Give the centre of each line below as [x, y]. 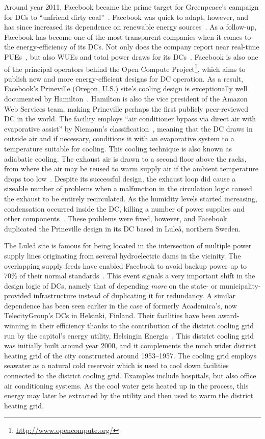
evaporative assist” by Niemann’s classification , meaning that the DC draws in [128, 128]
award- [229, 315]
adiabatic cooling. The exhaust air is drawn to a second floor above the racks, [125, 158]
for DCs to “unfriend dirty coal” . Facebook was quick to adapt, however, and [126, 17]
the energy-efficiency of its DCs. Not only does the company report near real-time [132, 47]
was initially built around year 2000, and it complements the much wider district [130, 345]
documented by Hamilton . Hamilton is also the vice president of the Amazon [126, 98]
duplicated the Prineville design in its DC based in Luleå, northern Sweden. [123, 228]
